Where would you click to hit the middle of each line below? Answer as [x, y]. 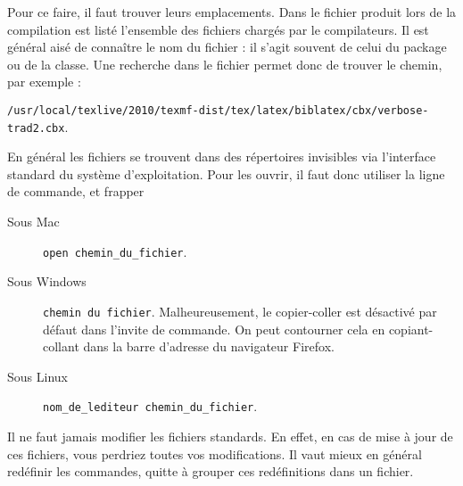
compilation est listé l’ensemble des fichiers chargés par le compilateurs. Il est [218, 29]
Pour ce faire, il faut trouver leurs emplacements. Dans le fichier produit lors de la [232, 12]
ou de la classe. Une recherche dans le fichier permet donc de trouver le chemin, [225, 64]
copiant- [411, 329]
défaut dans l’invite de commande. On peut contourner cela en [214, 329]
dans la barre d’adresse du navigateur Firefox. [209, 346]
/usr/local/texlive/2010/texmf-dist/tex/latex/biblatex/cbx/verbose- [218, 110]
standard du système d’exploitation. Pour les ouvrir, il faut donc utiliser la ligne [226, 173]
